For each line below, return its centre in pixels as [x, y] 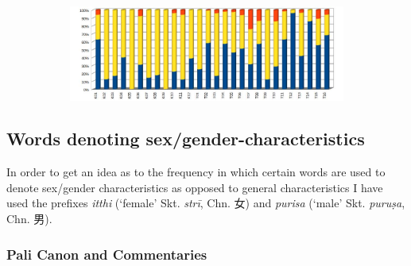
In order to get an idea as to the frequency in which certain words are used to [196, 172]
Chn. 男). [29, 219]
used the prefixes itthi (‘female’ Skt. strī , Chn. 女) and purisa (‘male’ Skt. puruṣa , [206, 203]
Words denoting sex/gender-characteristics [186, 139]
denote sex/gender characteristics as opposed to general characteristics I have [195, 187]
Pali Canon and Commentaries [107, 254]
